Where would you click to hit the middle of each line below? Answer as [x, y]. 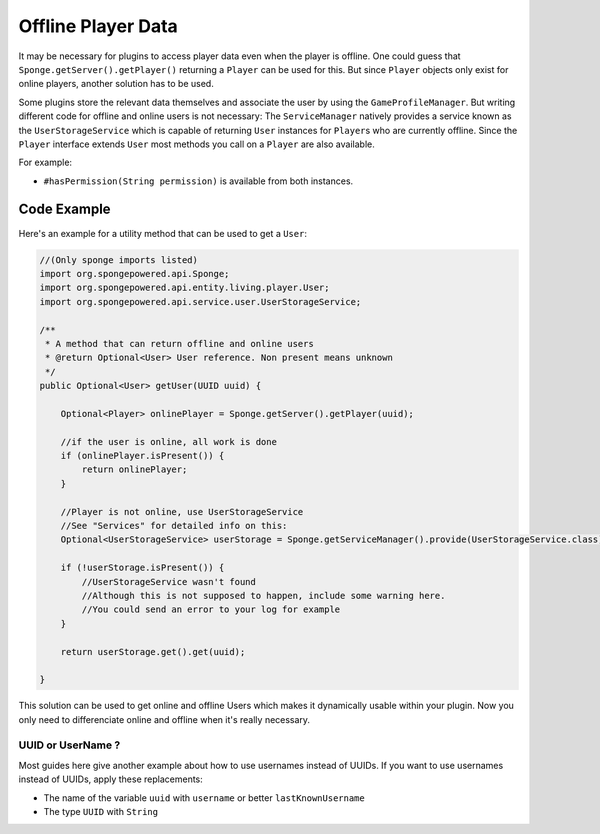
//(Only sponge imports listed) [119, 259]
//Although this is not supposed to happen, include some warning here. [263, 595]
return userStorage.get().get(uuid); [153, 651]
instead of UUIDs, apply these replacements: [111, 779]
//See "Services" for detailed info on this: [174, 525]
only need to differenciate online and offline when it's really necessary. [164, 719]
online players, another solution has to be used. [116, 84]
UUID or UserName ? [69, 745]
